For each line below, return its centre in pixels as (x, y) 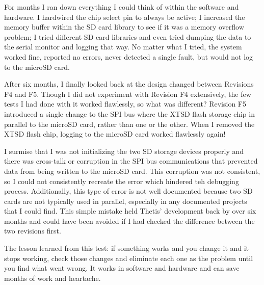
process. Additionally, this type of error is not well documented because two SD (128, 191)
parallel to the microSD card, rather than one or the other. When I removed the (129, 124)
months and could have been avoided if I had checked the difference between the (129, 221)
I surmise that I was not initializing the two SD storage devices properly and (124, 151)
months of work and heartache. (52, 278)
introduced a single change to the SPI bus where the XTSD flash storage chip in (129, 113)
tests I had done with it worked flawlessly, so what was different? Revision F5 (125, 104)
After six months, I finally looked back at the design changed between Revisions (129, 84)
